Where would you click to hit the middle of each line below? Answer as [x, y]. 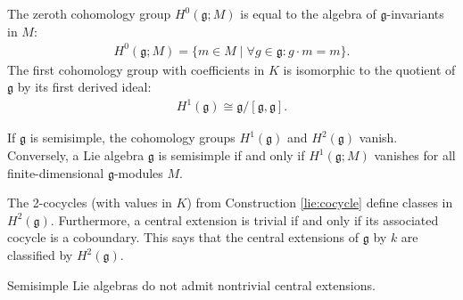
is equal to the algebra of [308, 13]
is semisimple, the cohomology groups [132, 138]
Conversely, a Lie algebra [76, 155]
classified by [40, 255]
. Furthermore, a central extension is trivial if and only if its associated [244, 219]
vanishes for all [415, 155]
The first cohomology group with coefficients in [136, 69]
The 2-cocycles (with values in [90, 203]
